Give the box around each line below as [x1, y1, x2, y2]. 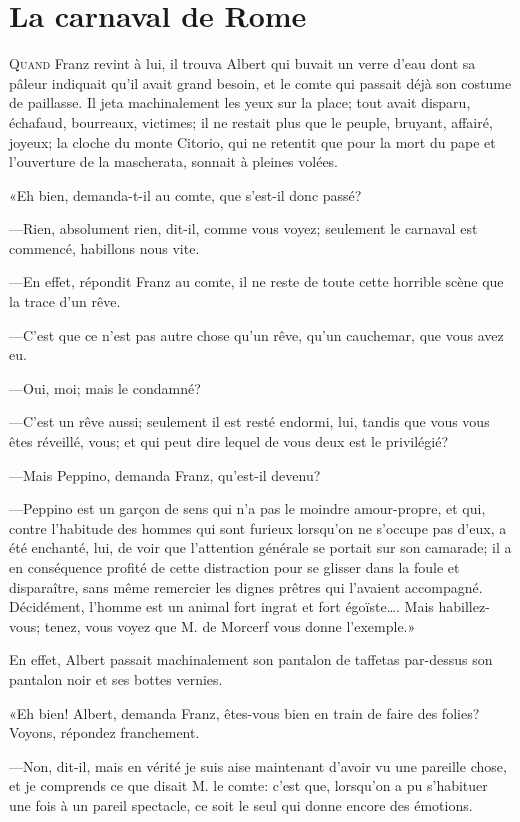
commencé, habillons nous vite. [9, 237, 200, 258]
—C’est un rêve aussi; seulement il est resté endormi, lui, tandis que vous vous [9, 411, 490, 432]
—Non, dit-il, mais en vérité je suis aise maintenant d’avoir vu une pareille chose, [9, 755, 507, 776]
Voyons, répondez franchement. [9, 722, 200, 743]
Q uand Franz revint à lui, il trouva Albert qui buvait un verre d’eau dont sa [9, 53, 476, 74]
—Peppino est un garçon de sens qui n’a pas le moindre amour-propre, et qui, [9, 498, 486, 519]
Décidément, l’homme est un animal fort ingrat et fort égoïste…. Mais [9, 596, 434, 617]
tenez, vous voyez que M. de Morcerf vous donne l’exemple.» [44, 615, 416, 636]
